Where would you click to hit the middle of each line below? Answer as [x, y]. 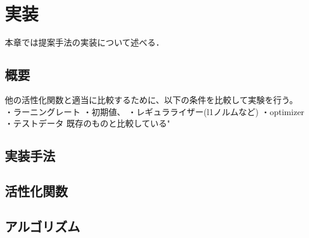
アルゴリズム [43, 226]
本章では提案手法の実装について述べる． [85, 42]
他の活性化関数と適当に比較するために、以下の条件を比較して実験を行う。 [151, 99]
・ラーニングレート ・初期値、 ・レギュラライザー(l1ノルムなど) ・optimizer [155, 111]
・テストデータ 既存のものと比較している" [88, 123]
